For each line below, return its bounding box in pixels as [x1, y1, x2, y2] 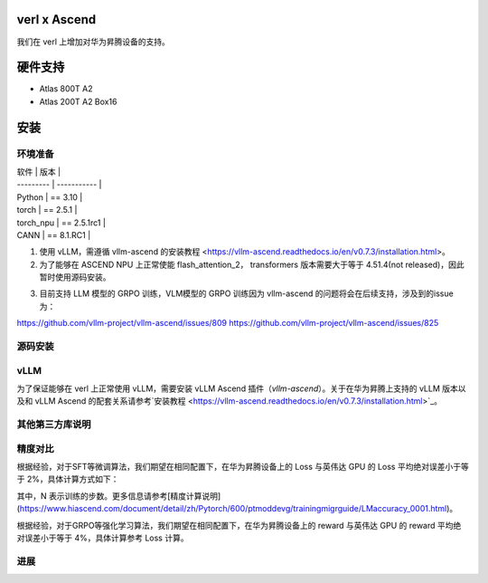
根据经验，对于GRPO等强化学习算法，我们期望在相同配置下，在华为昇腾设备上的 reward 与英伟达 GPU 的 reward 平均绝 [16, 520, 462, 530]
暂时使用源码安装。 [39, 272, 111, 282]
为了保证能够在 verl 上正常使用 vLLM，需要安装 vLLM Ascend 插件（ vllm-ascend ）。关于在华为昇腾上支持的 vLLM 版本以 [16, 383, 466, 394]
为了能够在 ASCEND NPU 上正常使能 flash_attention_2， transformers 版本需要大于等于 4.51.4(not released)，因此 [39, 259, 465, 270]
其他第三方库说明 [16, 418, 91, 431]
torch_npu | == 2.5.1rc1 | [16, 217, 106, 228]
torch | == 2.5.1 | [16, 205, 78, 215]
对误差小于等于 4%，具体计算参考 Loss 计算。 [16, 532, 189, 543]
